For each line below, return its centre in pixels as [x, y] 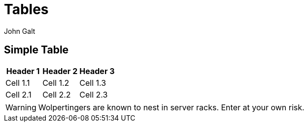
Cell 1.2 [56, 83]
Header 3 [97, 71]
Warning [21, 107]
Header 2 [60, 71]
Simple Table [36, 50]
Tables [26, 9]
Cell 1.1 [18, 83]
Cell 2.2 [57, 94]
